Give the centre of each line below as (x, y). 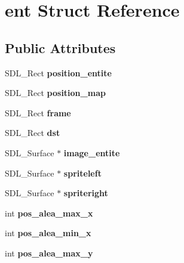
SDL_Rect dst (33, 133)
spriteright (86, 193)
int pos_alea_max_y (49, 253)
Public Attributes (60, 47)
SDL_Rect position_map (55, 93)
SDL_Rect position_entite (58, 72)
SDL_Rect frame (38, 112)
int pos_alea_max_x (49, 213)
